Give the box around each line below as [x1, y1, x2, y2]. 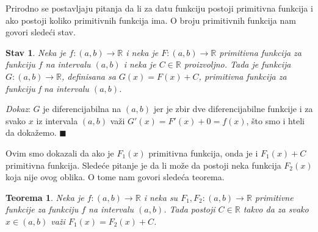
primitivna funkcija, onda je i [148, 146, 258, 159]
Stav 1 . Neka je [5, 46, 67, 58]
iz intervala [36, 114, 78, 127]
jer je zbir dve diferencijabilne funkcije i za [153, 102, 313, 115]
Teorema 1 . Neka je [5, 191, 84, 203]
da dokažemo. [5, 126, 57, 139]
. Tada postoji [164, 203, 215, 216]
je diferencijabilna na [43, 102, 121, 115]
